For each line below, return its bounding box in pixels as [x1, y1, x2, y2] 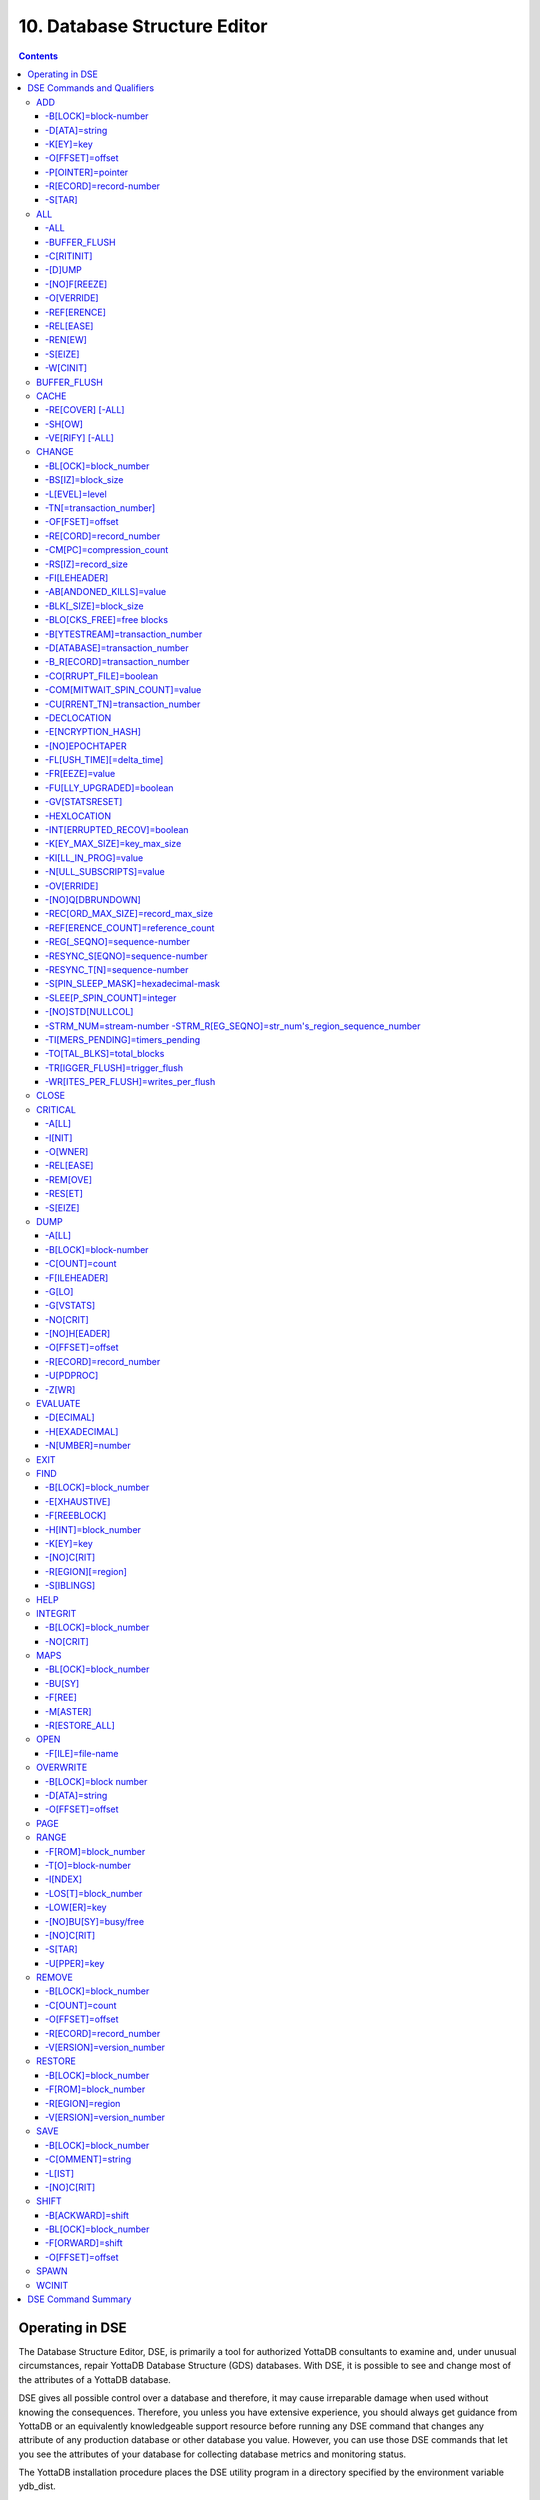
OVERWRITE [36, 1761, 88, 1774]
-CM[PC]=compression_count [45, 544, 169, 556]
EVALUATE [36, 1398, 81, 1410]
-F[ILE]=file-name [45, 1747, 119, 1759]
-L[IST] [45, 2167, 75, 2179]
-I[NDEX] [45, 1873, 83, 1885]
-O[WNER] [45, 1146, 89, 1158]
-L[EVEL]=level [45, 488, 107, 500]
